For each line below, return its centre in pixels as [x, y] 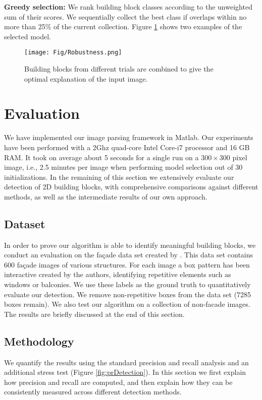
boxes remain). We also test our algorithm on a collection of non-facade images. [127, 304]
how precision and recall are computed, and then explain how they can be [118, 382]
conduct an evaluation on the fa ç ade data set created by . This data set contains [129, 255]
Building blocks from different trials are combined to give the [119, 69]
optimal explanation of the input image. [86, 78]
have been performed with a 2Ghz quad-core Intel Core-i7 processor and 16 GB [127, 147]
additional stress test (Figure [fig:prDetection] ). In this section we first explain [125, 372]
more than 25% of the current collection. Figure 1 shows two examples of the [123, 26]
